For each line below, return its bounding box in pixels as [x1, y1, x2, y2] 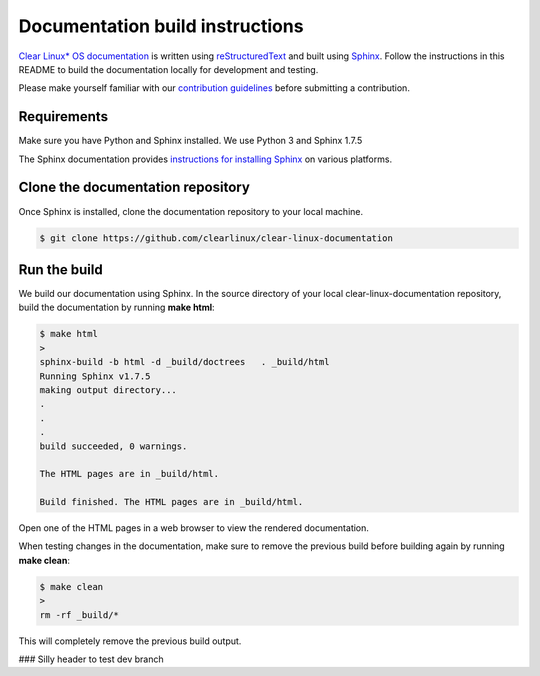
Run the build [18, 261, 104, 278]
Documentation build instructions [18, 15, 304, 37]
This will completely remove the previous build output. [18, 635, 242, 647]
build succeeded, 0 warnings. [39, 440, 188, 452]
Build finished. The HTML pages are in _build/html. [39, 496, 304, 508]
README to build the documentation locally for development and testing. [18, 63, 319, 75]
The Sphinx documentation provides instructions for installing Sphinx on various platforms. [18, 153, 393, 165]
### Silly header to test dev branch [18, 653, 164, 665]
